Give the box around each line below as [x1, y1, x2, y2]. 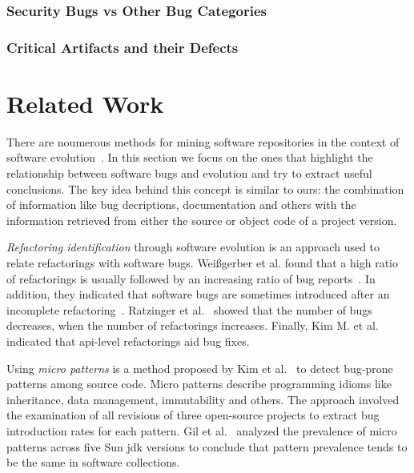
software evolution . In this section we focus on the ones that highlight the [6, 149, 373, 166]
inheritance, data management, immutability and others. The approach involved [6, 391, 400, 407]
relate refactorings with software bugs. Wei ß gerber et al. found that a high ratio [6, 254, 398, 271]
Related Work [6, 86, 164, 119]
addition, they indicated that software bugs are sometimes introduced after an [6, 286, 390, 303]
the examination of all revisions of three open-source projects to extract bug [6, 407, 380, 423]
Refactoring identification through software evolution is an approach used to [6, 239, 380, 255]
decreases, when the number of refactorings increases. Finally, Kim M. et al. [6, 317, 379, 334]
